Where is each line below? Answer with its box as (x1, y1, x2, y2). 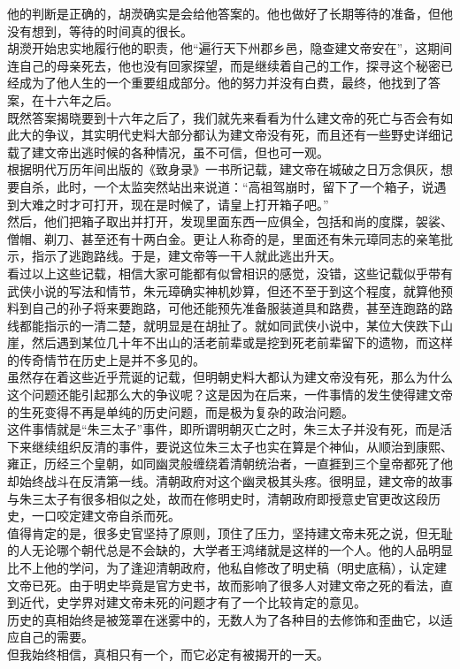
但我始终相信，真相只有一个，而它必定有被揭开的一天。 (7, 644, 329, 663)
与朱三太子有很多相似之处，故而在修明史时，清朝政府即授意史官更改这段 (7, 489, 428, 507)
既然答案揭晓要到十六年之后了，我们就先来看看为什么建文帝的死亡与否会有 (7, 108, 441, 126)
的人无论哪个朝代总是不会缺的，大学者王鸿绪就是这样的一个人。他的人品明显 (7, 541, 453, 559)
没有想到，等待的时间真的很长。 (7, 21, 193, 40)
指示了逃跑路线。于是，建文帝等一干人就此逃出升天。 (31, 247, 341, 265)
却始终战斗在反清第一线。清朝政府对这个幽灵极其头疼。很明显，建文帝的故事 (7, 472, 453, 490)
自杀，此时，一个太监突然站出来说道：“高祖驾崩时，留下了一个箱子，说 (19, 177, 434, 195)
